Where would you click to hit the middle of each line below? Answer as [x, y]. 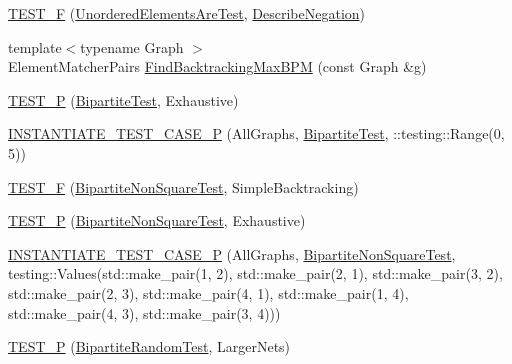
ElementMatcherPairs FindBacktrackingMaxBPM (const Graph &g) [217, 66]
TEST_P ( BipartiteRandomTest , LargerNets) [149, 346]
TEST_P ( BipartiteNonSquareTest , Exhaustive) [157, 220]
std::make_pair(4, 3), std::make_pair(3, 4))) [144, 312]
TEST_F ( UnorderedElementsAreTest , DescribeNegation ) [187, 13]
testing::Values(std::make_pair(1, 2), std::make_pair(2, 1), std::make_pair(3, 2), [255, 273]
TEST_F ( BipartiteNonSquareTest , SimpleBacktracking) [183, 186]
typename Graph [132, 46]
